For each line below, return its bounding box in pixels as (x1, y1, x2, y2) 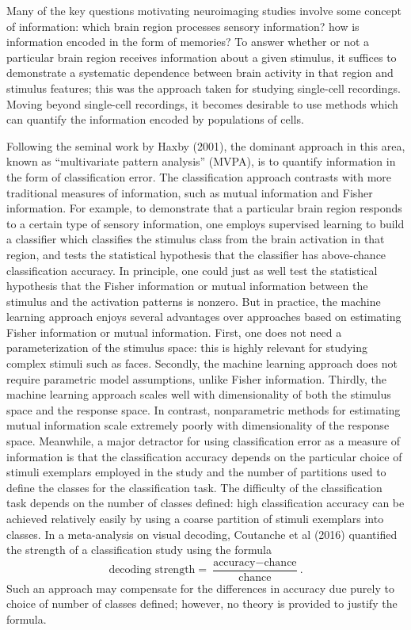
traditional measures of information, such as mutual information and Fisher (6, 184, 373, 200)
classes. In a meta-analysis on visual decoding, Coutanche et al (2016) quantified (6, 525, 398, 542)
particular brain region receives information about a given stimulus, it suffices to (6, 48, 397, 65)
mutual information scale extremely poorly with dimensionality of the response (6, 417, 390, 433)
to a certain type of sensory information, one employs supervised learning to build (6, 215, 405, 231)
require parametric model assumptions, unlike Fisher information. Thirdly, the (6, 370, 386, 387)
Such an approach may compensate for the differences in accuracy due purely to (6, 579, 394, 596)
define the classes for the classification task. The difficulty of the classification (6, 479, 382, 495)
